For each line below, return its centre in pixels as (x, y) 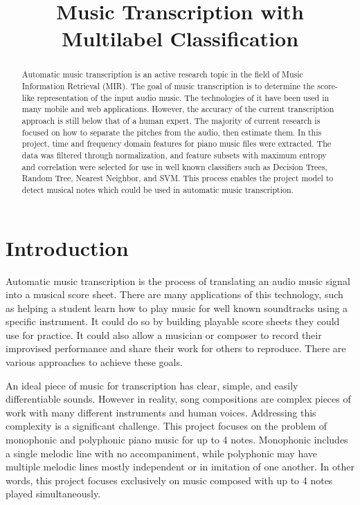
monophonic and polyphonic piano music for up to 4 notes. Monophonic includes (177, 440)
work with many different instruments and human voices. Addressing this (161, 412)
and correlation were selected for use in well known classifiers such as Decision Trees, (174, 166)
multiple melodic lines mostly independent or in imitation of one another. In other (180, 467)
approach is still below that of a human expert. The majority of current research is (171, 120)
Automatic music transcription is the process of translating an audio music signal (178, 281)
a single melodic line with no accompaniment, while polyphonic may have (162, 453)
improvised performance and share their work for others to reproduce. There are (176, 348)
